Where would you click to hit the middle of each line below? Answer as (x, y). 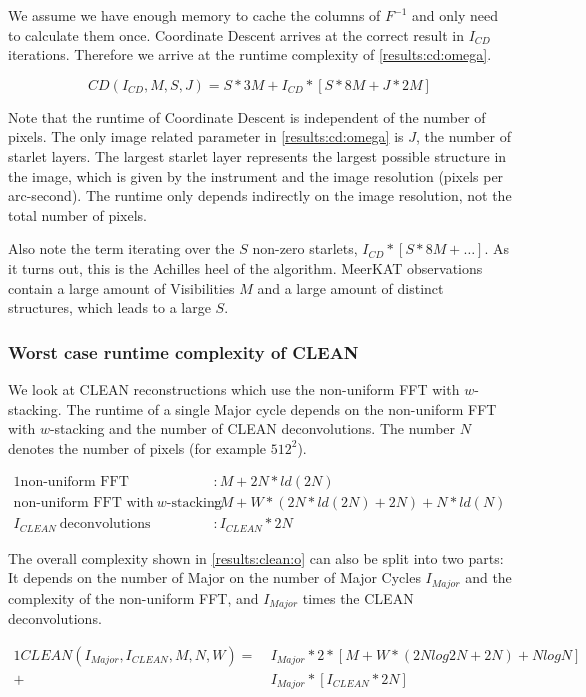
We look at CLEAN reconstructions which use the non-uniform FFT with (234, 388)
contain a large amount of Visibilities (121, 287)
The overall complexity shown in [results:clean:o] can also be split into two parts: (256, 557)
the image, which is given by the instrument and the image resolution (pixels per (256, 175)
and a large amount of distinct (350, 287)
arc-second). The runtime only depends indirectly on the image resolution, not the (260, 195)
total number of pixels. (77, 214)
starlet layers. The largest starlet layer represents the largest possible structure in (257, 155)
